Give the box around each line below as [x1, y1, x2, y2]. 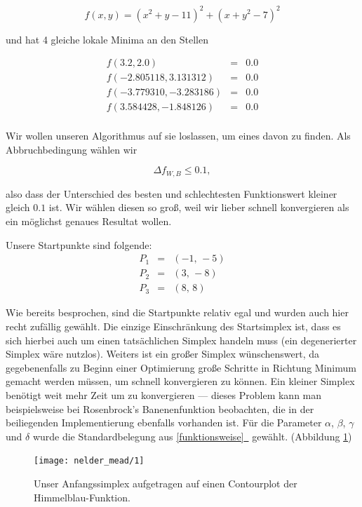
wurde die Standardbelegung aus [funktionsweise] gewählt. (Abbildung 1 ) [32, 428, 352, 443]
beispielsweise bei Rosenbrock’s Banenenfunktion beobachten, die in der [6, 401, 314, 416]
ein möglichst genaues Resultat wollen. [6, 214, 172, 229]
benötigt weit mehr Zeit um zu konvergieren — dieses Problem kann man [6, 387, 322, 402]
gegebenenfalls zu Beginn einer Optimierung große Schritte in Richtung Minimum [6, 360, 356, 374]
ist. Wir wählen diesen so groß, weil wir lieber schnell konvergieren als [48, 200, 349, 215]
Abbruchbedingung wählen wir [6, 142, 138, 156]
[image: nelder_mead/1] [34, 456, 145, 466]
